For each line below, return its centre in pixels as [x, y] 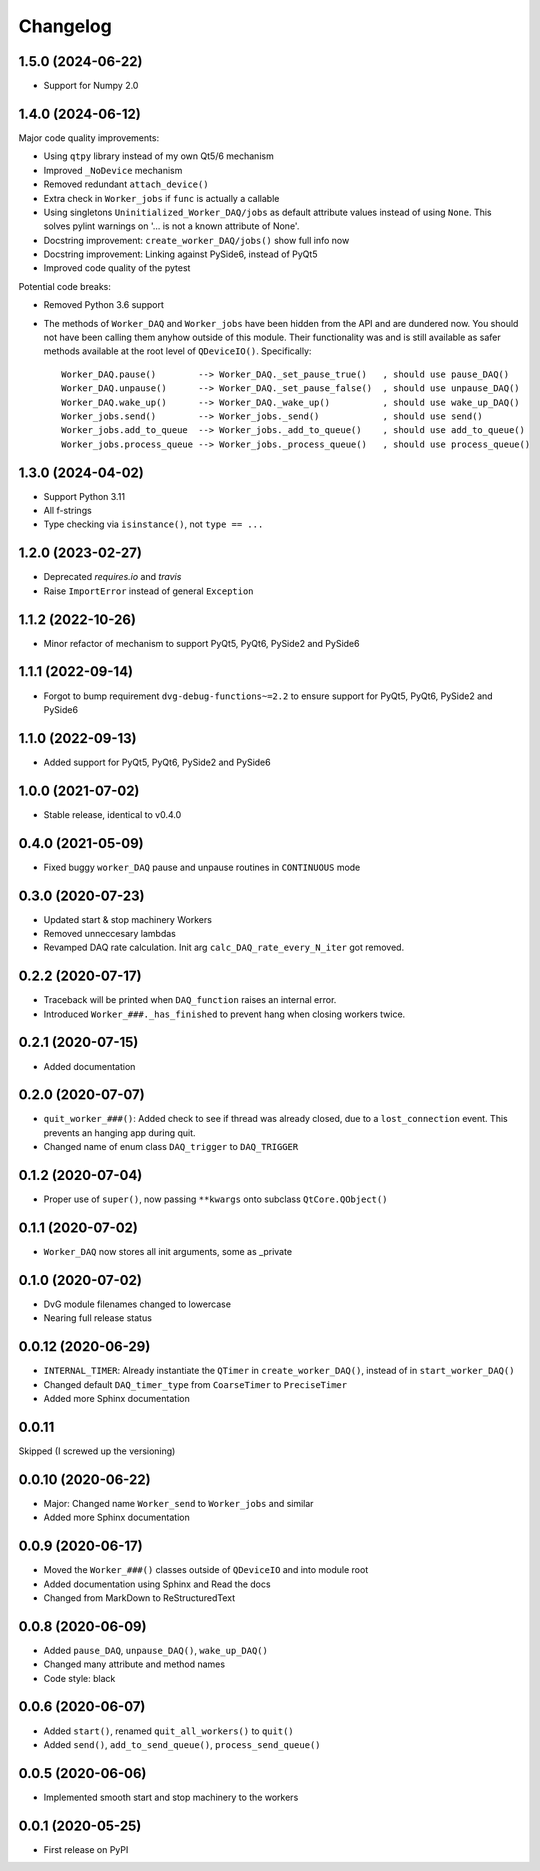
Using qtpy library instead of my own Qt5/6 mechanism [158, 156]
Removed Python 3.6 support [104, 305]
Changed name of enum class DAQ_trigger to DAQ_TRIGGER [171, 1147]
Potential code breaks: [65, 286]
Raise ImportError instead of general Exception [148, 591]
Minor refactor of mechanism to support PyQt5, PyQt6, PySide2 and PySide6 [201, 643]
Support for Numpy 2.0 [91, 86]
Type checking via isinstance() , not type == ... [153, 524]
